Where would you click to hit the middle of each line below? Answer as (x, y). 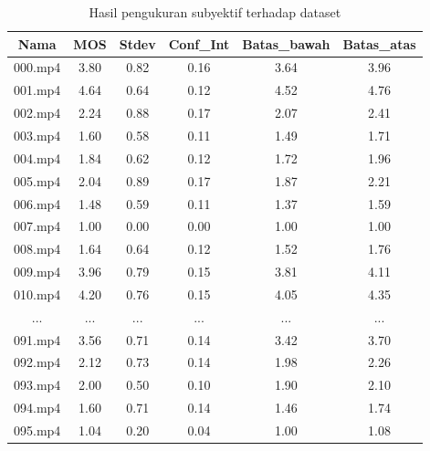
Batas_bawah (286, 43)
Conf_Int (199, 43)
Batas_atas (379, 43)
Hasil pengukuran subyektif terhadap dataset (215, 12)
